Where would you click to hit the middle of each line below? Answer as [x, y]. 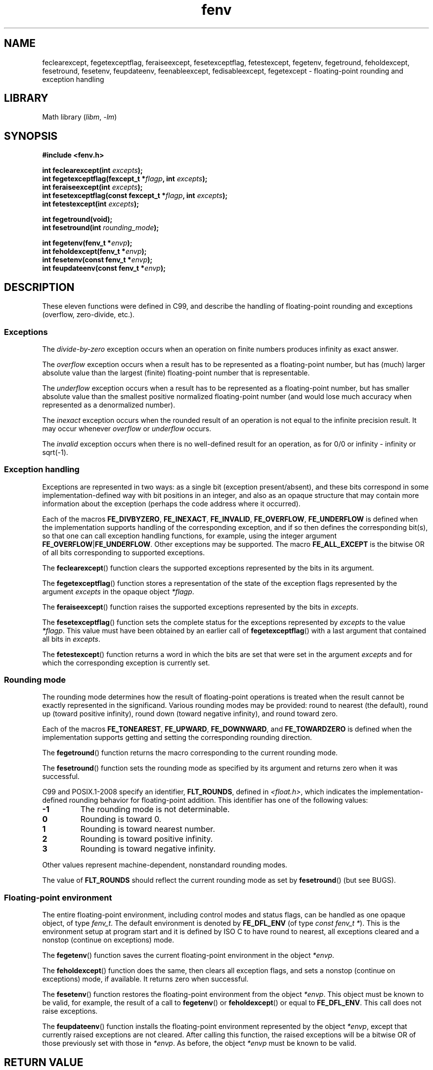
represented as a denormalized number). [109, 405]
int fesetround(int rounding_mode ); [101, 228]
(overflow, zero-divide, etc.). [88, 315]
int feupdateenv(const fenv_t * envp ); [104, 268]
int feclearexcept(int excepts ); [92, 170]
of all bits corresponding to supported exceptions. [124, 552]
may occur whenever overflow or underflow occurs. [127, 428]
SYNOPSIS [31, 136]
